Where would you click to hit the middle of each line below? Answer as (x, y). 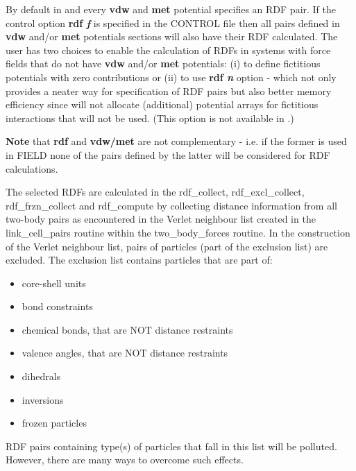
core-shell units (54, 283)
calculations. (32, 168)
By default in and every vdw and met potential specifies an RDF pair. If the (171, 9)
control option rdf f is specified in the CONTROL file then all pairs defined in (173, 23)
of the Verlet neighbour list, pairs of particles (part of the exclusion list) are (167, 246)
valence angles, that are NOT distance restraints (125, 353)
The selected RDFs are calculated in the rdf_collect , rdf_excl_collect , (155, 192)
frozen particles (54, 423)
